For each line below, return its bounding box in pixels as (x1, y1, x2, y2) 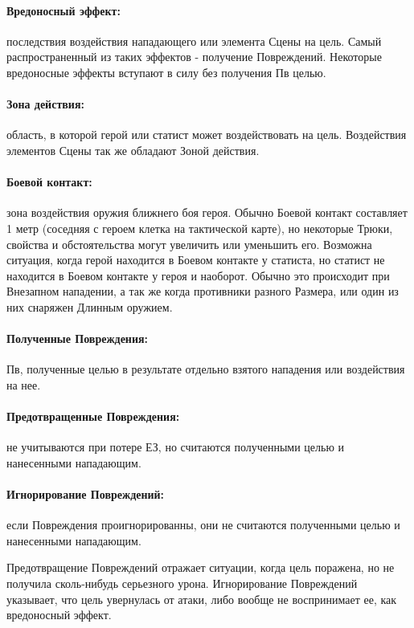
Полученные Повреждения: (6, 330, 149, 347)
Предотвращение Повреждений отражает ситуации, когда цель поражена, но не (6, 559, 395, 576)
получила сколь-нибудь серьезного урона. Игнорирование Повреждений (6, 575, 358, 592)
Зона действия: (6, 96, 84, 112)
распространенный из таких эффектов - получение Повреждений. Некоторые (6, 48, 382, 65)
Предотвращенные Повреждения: (6, 408, 180, 425)
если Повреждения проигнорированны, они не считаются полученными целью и (6, 516, 400, 533)
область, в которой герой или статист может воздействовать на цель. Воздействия (6, 126, 407, 143)
